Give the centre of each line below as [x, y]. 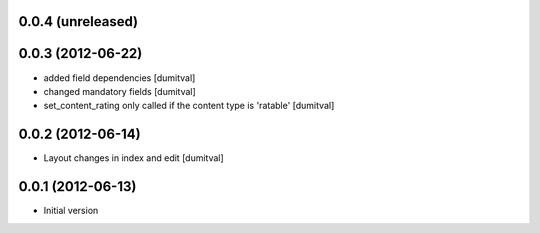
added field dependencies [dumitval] [119, 77]
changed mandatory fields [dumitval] [120, 91]
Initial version [71, 211]
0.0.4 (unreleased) [78, 21]
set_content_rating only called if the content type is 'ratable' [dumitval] [189, 106]
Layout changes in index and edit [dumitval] [133, 158]
